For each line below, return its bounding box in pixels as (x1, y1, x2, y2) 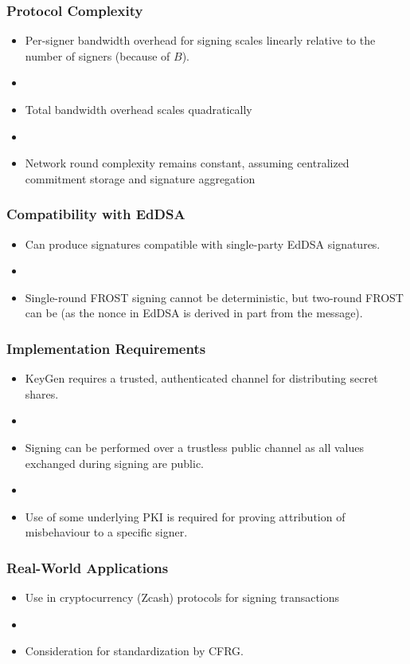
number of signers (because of (25, 47, 170, 64)
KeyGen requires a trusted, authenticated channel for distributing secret (25, 370, 378, 387)
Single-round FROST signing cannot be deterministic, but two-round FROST (25, 289, 404, 305)
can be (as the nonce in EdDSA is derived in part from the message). (25, 304, 363, 321)
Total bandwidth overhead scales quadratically (25, 101, 252, 117)
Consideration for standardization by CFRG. (25, 642, 244, 659)
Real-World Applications (6, 557, 169, 577)
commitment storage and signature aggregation (25, 170, 256, 187)
